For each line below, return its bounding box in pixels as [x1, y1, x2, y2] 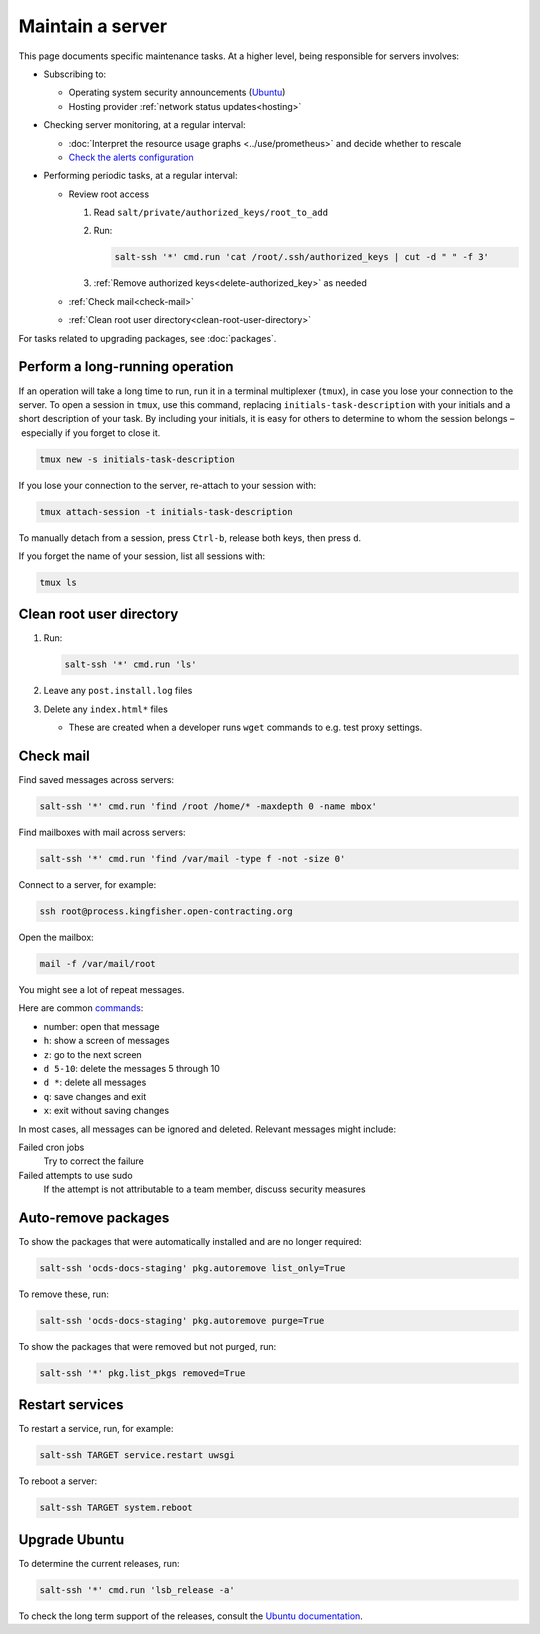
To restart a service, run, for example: [18, 1423, 174, 1435]
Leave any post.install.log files [43, 685, 193, 697]
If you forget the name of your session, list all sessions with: [18, 550, 266, 562]
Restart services [18, 1396, 124, 1414]
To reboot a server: [18, 1475, 98, 1487]
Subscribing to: [43, 68, 107, 80]
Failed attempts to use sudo [18, 1169, 134, 1181]
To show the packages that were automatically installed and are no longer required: [18, 1236, 362, 1247]
